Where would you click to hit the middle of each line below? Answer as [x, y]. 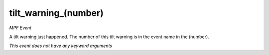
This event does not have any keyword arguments [61, 46]
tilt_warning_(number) [57, 13]
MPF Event [20, 28]
